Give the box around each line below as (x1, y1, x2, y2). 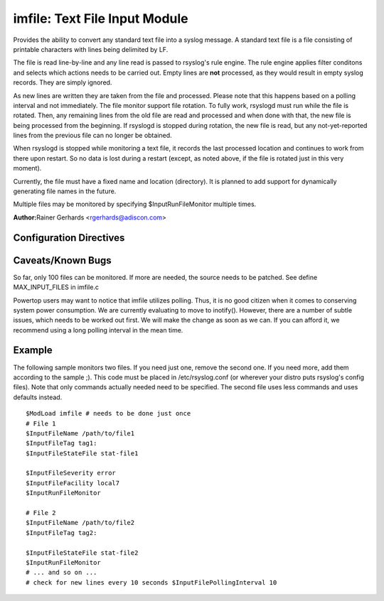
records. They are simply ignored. (13, 78, 112, 87)
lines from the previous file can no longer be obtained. (13, 131, 172, 140)
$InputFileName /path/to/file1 (26, 429, 135, 437)
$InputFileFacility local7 (26, 479, 120, 487)
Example (13, 345, 53, 357)
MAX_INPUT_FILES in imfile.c (13, 283, 100, 291)
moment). (13, 164, 42, 173)
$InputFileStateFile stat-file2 (26, 548, 139, 557)
